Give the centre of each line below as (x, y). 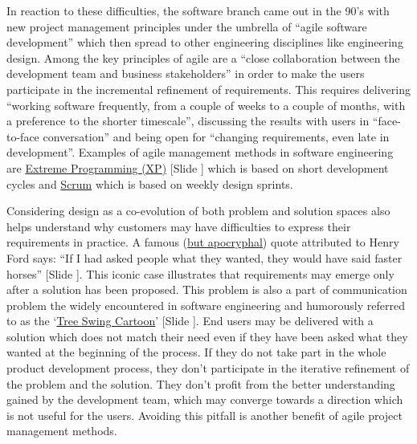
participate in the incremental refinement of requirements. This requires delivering (208, 89)
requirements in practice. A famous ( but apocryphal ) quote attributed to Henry (203, 242)
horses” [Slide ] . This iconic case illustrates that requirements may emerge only (200, 273)
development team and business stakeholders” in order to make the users (186, 73)
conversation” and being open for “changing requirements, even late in (216, 136)
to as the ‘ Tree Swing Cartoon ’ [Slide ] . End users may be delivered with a (190, 321)
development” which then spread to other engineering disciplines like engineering (205, 42)
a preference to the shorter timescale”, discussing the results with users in (188, 121)
